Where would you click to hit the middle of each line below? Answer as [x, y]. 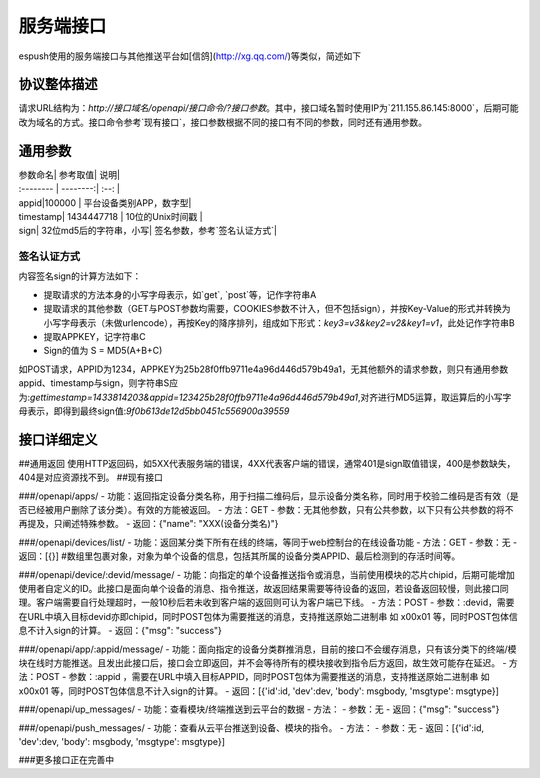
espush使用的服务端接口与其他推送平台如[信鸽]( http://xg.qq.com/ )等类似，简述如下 [190, 56]
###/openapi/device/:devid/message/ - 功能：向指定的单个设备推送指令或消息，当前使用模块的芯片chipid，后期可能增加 [266, 574]
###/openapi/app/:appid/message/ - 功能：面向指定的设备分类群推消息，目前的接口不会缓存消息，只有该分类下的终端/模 [267, 649]
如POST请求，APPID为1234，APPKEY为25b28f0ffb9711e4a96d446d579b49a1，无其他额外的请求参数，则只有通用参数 [263, 369]
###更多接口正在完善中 [66, 760]
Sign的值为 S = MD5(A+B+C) [103, 351]
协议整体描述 [58, 84]
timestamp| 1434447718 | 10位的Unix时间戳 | [111, 216]
